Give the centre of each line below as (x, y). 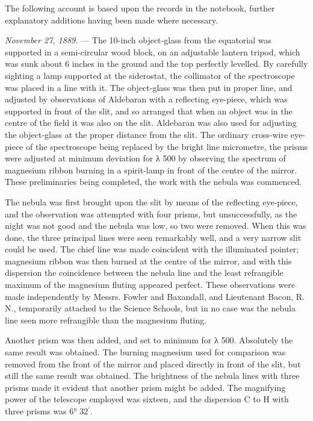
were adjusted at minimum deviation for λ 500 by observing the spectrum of (145, 158)
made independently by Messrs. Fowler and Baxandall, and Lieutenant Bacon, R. (155, 296)
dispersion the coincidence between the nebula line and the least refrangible (144, 273)
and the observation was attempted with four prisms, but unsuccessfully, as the (151, 214)
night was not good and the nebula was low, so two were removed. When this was (156, 226)
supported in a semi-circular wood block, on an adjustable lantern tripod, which (153, 51)
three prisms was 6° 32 (47, 411)
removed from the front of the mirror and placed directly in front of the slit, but (153, 363)
